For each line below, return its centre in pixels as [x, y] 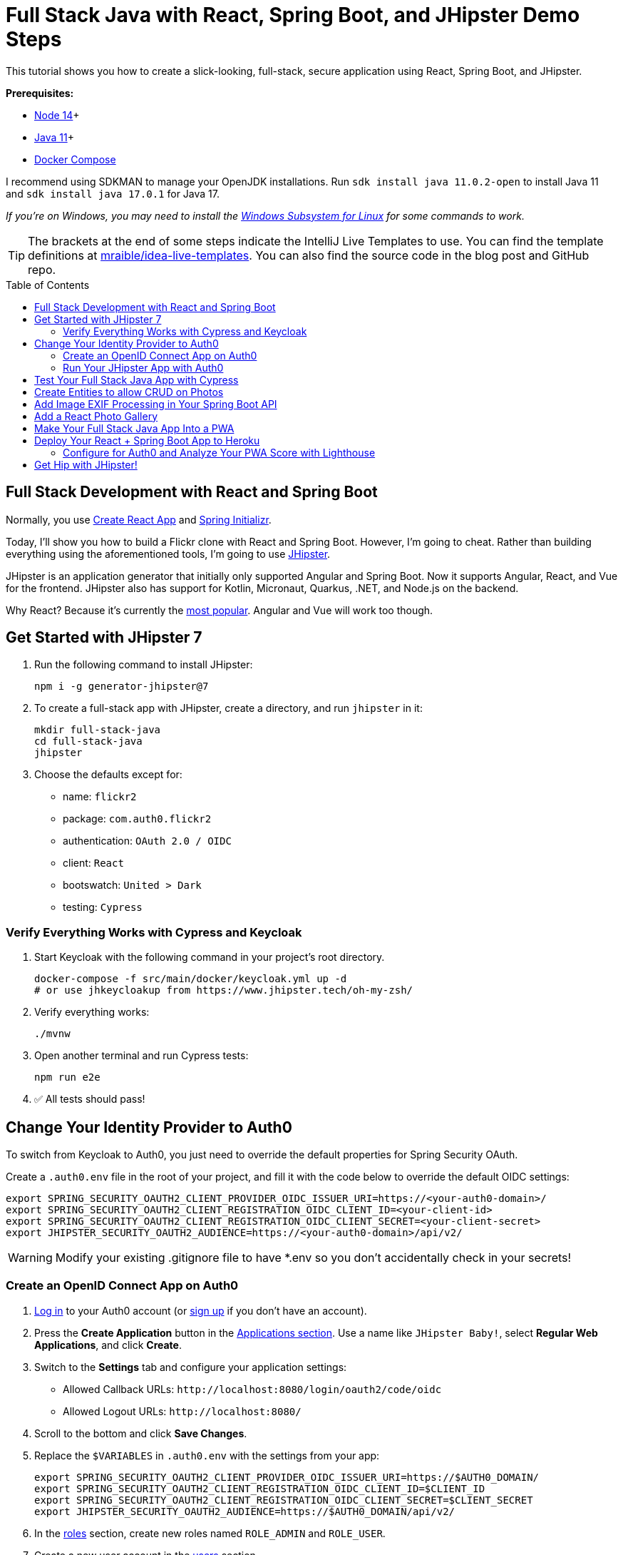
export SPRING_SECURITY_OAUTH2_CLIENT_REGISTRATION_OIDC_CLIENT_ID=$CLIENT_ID [260, 1488]
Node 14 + [57, 115]
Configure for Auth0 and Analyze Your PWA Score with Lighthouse [219, 452]
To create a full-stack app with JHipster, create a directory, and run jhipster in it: [228, 708]
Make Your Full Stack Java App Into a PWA [134, 428]
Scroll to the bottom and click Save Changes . [141, 1433]
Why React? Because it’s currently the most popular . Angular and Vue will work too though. [220, 610]
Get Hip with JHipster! [86, 464]
